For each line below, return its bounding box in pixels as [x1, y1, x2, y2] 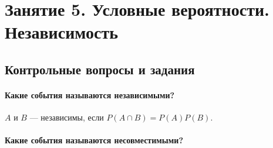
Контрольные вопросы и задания [5, 60, 195, 78]
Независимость [5, 20, 118, 44]
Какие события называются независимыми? [5, 88, 175, 101]
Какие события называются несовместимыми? [5, 134, 183, 146]
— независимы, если [29, 111, 104, 123]
